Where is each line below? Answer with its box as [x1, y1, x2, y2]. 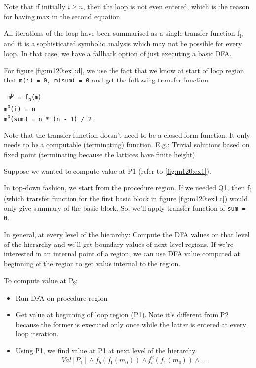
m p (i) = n [4, 104, 36, 113]
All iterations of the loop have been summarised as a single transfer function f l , [4, 28, 243, 39]
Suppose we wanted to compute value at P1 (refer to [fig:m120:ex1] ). [4, 165, 211, 176]
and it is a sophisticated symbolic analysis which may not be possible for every [4, 39, 242, 49]
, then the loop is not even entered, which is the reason [83, 1, 250, 11]
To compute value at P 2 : [4, 275, 78, 286]
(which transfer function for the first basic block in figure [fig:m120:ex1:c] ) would [4, 193, 248, 204]
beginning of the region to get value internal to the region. [4, 258, 181, 268]
